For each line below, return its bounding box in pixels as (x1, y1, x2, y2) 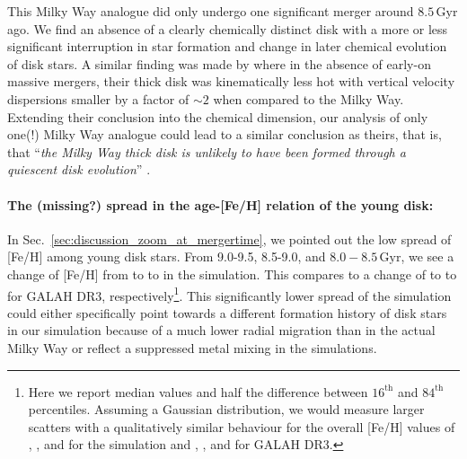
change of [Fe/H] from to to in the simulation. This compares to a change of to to (7, 264, 457, 283)
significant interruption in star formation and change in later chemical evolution (7, 37, 447, 56)
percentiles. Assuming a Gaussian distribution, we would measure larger (28, 400, 425, 419)
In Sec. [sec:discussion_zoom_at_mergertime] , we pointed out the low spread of (7, 229, 452, 248)
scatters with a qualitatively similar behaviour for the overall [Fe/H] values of (28, 417, 455, 436)
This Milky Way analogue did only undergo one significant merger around (7, 2, 414, 20)
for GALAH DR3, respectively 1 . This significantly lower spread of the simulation (7, 283, 452, 305)
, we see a (401, 247, 454, 266)
